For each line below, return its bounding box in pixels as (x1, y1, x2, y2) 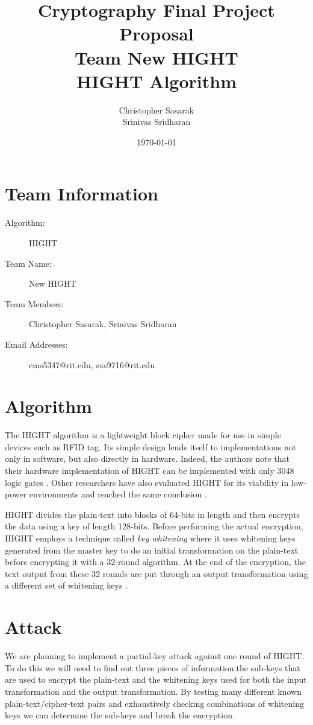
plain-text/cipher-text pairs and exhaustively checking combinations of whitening (5, 697, 304, 709)
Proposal (119, 21, 194, 46)
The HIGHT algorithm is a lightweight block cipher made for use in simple (5, 429, 281, 441)
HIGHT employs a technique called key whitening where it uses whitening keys (5, 532, 296, 545)
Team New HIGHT (75, 45, 238, 69)
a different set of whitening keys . (5, 579, 128, 592)
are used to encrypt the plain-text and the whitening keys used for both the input (5, 673, 307, 686)
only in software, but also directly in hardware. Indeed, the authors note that (5, 452, 290, 465)
